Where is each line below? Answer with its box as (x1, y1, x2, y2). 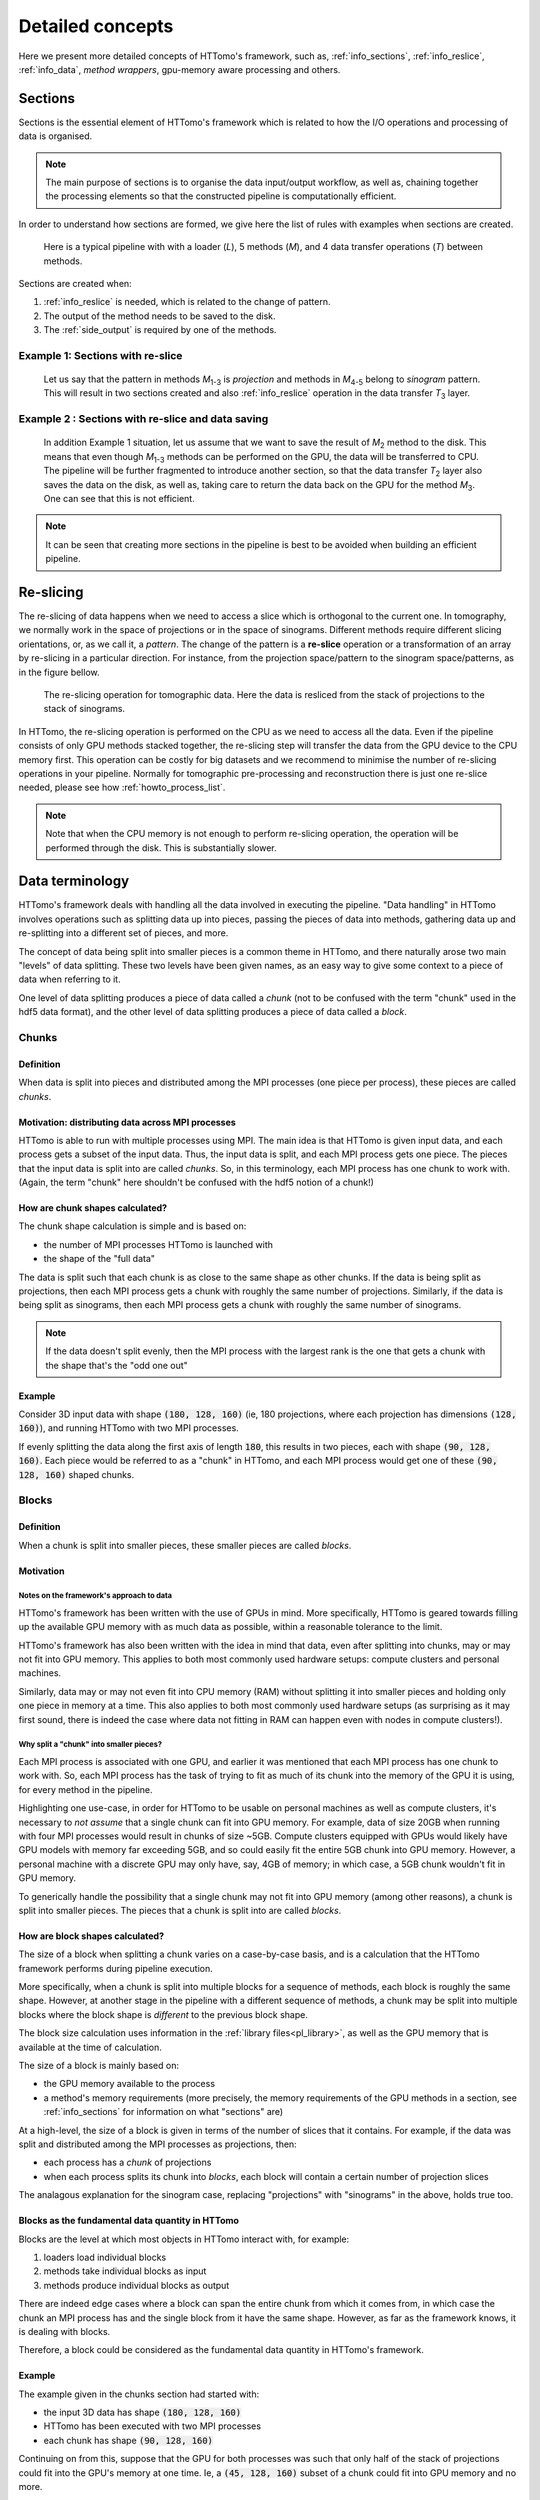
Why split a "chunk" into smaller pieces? (18, 1740, 163, 1750)
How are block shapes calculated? (18, 1930, 165, 1942)
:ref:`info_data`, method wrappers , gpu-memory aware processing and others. (18, 63, 341, 75)
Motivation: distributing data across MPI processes (18, 1116, 237, 1128)
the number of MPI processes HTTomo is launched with (43, 1238, 274, 1250)
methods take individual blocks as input (43, 2265, 207, 2277)
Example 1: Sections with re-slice (18, 348, 183, 362)
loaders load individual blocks (43, 2251, 167, 2263)
